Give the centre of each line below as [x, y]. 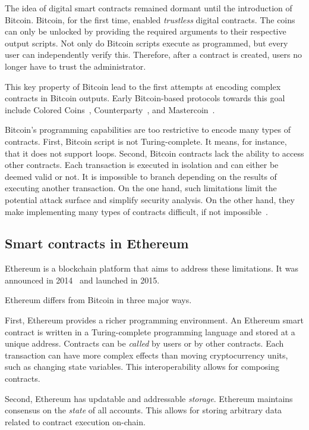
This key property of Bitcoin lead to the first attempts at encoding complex [143, 86]
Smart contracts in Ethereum [97, 243]
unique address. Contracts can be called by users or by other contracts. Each [144, 343]
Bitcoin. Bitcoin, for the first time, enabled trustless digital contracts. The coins [150, 19]
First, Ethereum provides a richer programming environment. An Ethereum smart [154, 320]
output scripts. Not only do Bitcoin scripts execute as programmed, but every [146, 43]
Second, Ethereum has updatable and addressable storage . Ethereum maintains [149, 398]
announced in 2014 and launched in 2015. [82, 280]
